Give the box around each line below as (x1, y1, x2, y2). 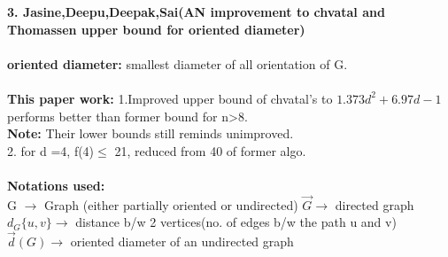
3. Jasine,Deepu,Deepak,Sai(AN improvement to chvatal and (7, 3, 385, 20)
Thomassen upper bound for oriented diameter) (7, 19, 305, 38)
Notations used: (7, 175, 105, 194)
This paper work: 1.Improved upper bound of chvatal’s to (7, 89, 333, 107)
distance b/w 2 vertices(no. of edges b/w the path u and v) (75, 213, 397, 231)
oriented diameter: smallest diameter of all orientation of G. (7, 54, 348, 73)
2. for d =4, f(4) (7, 141, 95, 160)
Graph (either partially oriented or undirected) (44, 195, 298, 214)
